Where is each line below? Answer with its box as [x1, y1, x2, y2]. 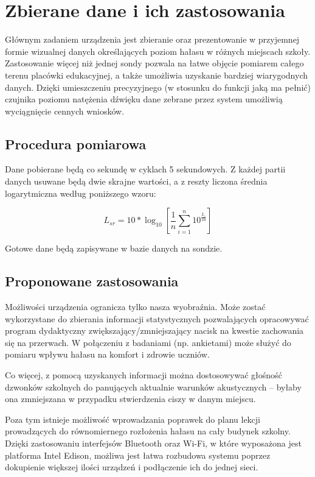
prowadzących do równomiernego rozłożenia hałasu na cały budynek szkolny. [5, 425, 291, 437]
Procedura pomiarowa [5, 134, 147, 153]
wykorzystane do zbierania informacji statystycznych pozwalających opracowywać [5, 312, 309, 325]
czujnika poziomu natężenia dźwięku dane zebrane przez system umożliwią [5, 93, 283, 105]
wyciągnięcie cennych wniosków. [5, 104, 125, 117]
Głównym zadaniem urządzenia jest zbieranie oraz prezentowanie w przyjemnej [5, 33, 300, 46]
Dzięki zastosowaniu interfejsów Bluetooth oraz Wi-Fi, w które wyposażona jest [5, 437, 302, 449]
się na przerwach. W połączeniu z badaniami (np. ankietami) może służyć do [5, 336, 291, 348]
